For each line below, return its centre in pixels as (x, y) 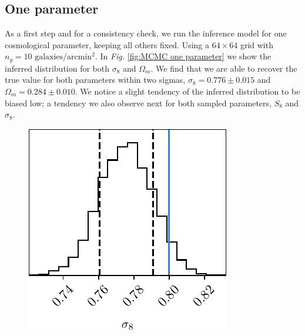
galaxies (49, 57)
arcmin (80, 57)
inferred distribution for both (57, 68)
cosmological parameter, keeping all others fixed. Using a (107, 44)
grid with (257, 44)
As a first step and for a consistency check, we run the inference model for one (146, 33)
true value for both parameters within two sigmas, (95, 80)
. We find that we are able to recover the (224, 68)
